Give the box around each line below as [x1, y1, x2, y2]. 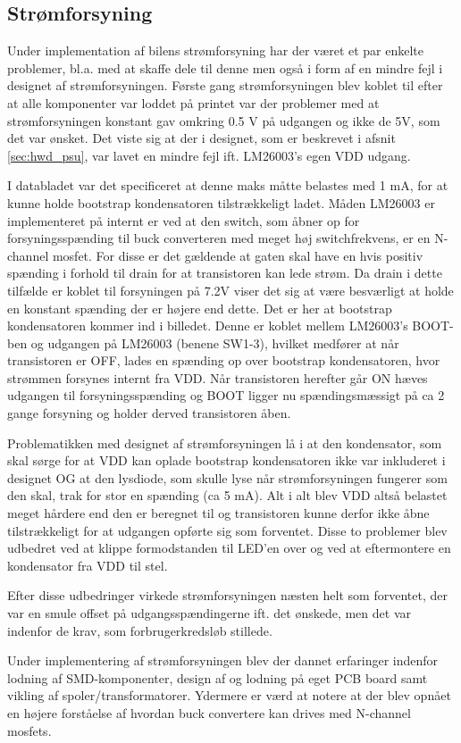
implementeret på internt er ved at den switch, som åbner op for [7, 211, 360, 230]
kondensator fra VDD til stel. [7, 555, 168, 574]
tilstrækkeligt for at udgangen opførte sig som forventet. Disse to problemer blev [7, 521, 448, 539]
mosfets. [7, 721, 52, 739]
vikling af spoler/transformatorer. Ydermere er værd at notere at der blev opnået [7, 686, 451, 705]
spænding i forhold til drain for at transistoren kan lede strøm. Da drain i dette [7, 263, 442, 282]
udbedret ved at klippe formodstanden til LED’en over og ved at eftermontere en [7, 538, 451, 557]
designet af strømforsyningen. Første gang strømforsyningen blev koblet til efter [7, 76, 443, 95]
